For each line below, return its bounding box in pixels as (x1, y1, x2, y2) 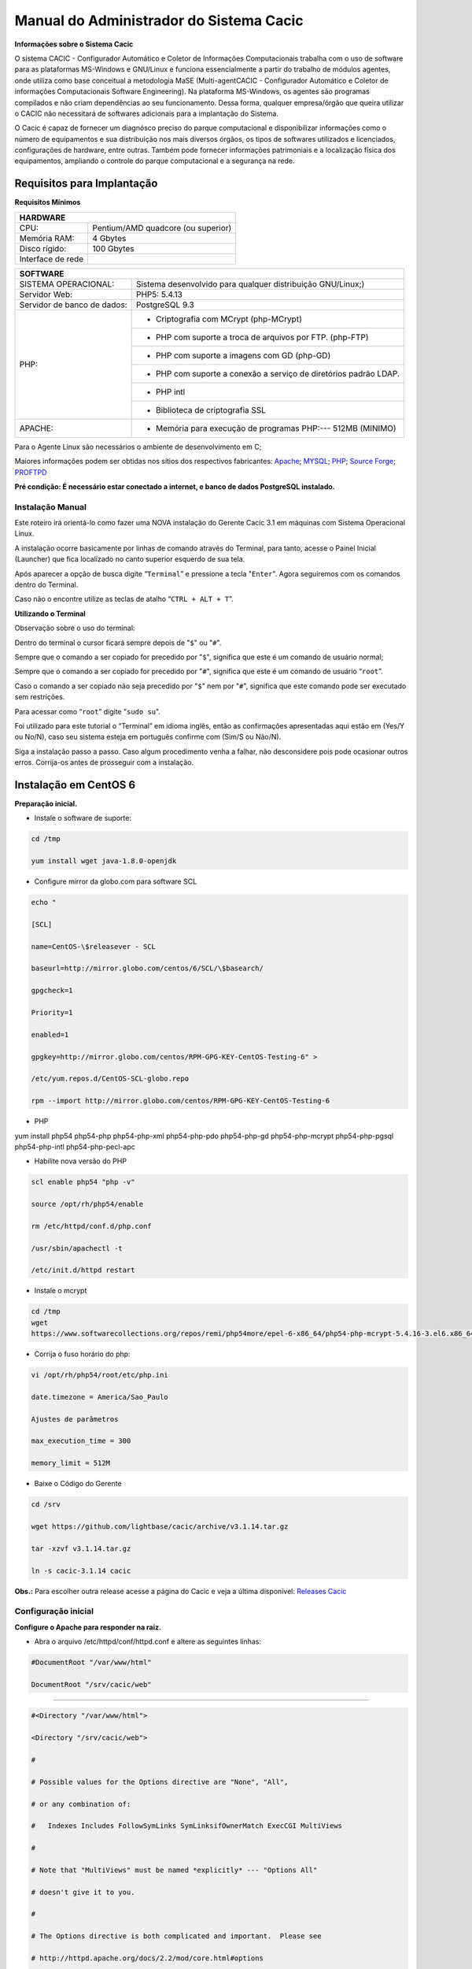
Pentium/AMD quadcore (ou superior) (92, 222, 232, 233)
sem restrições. (14, 692, 65, 702)
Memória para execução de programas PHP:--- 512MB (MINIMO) (155, 422, 396, 433)
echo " (31, 898, 57, 907)
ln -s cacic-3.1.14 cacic (31, 1566, 131, 1575)
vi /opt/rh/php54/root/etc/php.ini (31, 1370, 168, 1380)
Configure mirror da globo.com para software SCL (34, 877, 197, 886)
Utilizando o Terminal (14, 609, 86, 618)
